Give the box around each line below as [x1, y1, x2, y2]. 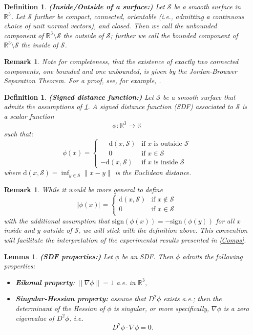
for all [215, 215, 234, 225]
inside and [4, 225, 35, 235]
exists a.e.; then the [163, 293, 222, 304]
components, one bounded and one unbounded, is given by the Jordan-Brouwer [4, 66, 237, 76]
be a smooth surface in [174, 1, 241, 11]
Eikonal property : [15, 277, 75, 287]
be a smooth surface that [163, 91, 235, 102]
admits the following [182, 251, 243, 261]
